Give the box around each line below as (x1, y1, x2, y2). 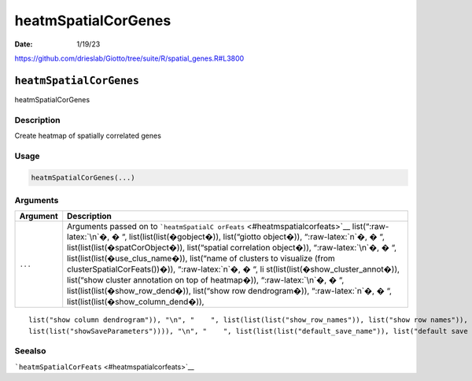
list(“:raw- (352, 221, 389, 232)
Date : (14, 39, 33, 49)
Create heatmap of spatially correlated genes (14, 131, 161, 140)
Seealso (14, 346, 46, 357)
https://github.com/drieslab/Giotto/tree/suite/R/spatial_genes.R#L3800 (14, 54, 245, 63)
